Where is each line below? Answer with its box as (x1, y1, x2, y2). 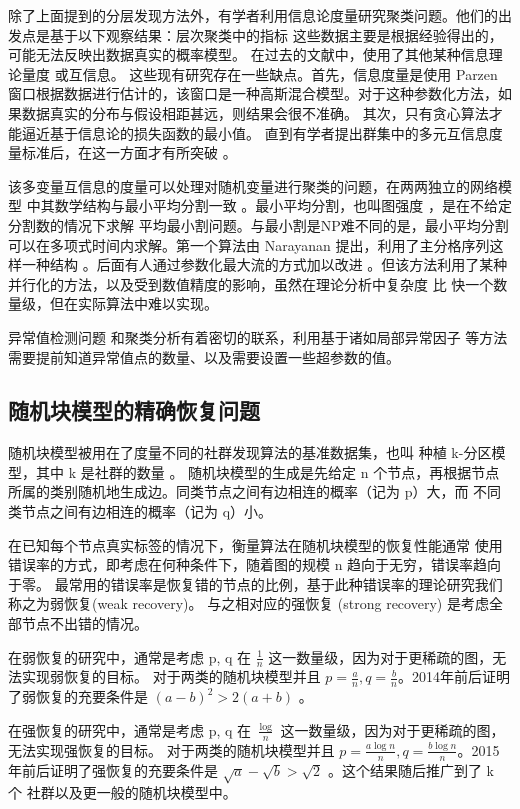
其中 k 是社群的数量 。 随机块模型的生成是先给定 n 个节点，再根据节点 (35, 461, 500, 482)
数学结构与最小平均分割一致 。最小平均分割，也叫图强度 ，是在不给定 (54, 195, 513, 216)
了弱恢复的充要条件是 (8, 686, 148, 707)
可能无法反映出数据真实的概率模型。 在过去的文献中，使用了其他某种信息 (8, 44, 489, 65)
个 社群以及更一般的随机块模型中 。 (8, 782, 237, 803)
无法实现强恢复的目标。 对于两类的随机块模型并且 (8, 739, 335, 760)
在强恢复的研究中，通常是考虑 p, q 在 (8, 719, 252, 740)
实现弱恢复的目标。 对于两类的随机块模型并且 (21, 666, 321, 687)
